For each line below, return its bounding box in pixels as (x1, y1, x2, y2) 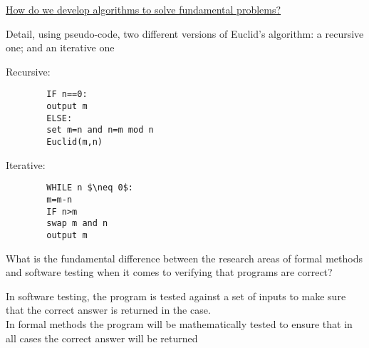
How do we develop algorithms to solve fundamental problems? (6, 2, 281, 16)
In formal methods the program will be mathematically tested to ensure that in (6, 316, 353, 331)
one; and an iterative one (6, 40, 115, 55)
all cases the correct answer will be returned (6, 330, 198, 345)
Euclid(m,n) (46, 137, 103, 147)
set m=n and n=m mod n (46, 125, 154, 135)
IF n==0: (46, 89, 88, 100)
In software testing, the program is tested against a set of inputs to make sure (6, 288, 346, 303)
